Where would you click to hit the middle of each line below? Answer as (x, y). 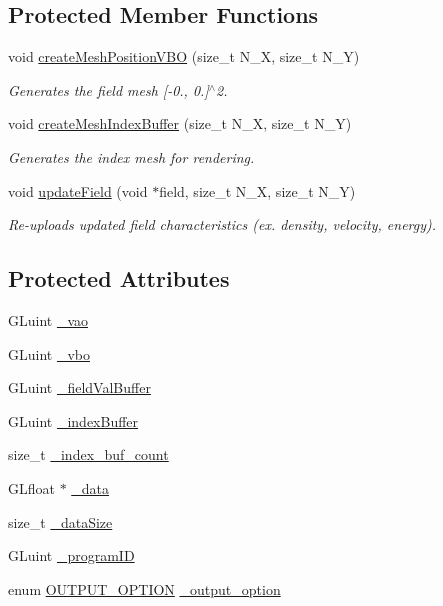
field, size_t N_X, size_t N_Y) (257, 190)
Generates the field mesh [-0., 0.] (108, 89)
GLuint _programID (71, 555)
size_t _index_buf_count (88, 454)
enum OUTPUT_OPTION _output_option (144, 588)
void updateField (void (78, 190)
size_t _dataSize (60, 521)
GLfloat (31, 487)
